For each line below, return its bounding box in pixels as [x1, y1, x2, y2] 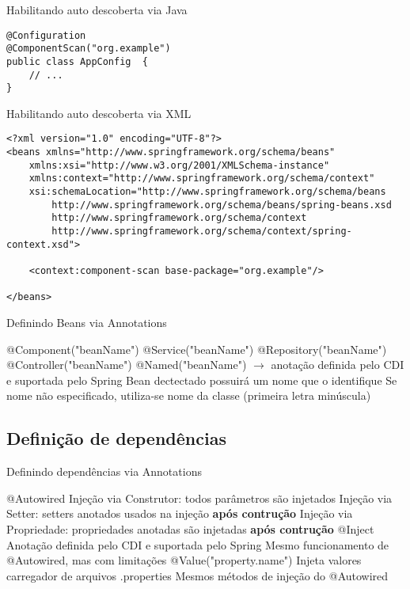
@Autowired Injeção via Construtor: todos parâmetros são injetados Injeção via [6, 489, 393, 506]
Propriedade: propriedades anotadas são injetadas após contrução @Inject [6, 520, 374, 537]
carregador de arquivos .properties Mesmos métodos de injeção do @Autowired [6, 567, 389, 583]
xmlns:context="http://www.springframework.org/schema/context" [28, 173, 375, 184]
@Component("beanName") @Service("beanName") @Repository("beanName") [6, 340, 387, 357]
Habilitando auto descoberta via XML [6, 104, 192, 121]
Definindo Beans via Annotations [6, 314, 167, 330]
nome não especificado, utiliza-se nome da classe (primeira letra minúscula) [6, 387, 371, 404]
